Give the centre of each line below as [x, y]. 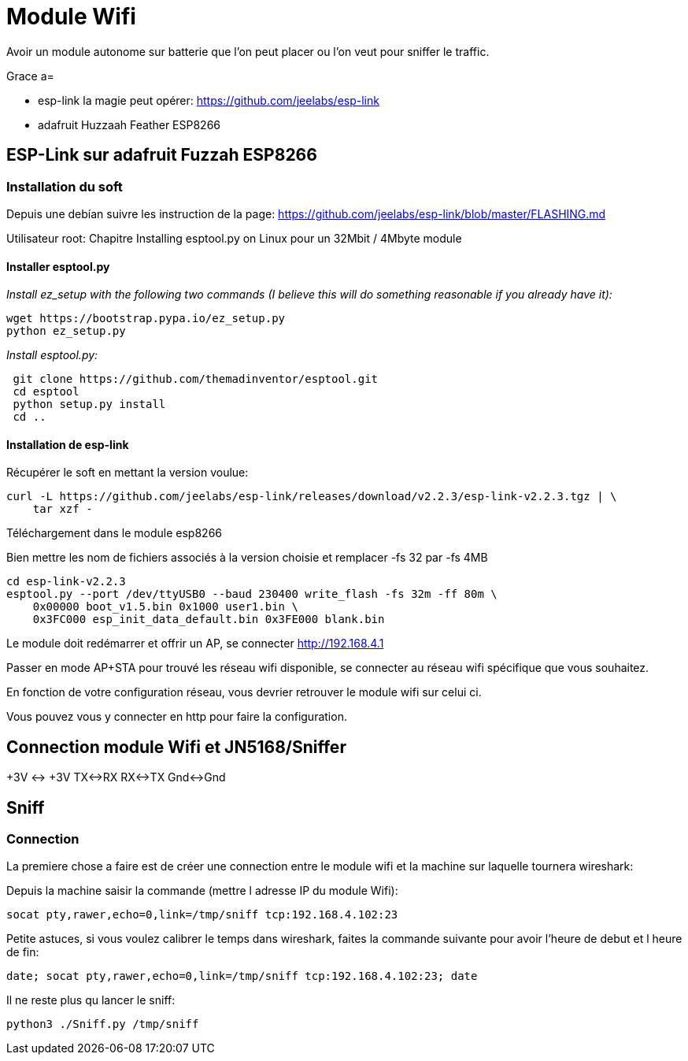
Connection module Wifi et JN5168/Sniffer [176, 747]
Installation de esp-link [68, 444]
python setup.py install [89, 404]
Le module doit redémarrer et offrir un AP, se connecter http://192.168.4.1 [195, 644]
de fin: [23, 952]
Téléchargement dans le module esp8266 [115, 533]
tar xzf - [63, 509]
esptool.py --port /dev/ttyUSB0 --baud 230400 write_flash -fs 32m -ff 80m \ [252, 594]
